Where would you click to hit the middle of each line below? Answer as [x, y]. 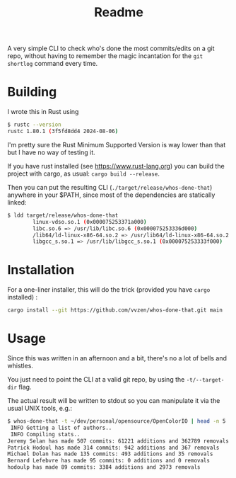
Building [32, 92]
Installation [41, 270]
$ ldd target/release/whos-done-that [63, 215]
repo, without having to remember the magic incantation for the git [105, 56]
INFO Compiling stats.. [45, 434]
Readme [119, 12]
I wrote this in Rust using [43, 112]
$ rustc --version [34, 125]
